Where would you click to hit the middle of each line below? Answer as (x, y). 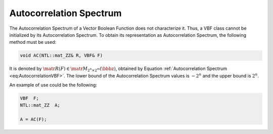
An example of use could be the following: (53, 85)
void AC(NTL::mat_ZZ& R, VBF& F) (61, 56)
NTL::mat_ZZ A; (40, 105)
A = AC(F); (33, 119)
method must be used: (33, 42)
